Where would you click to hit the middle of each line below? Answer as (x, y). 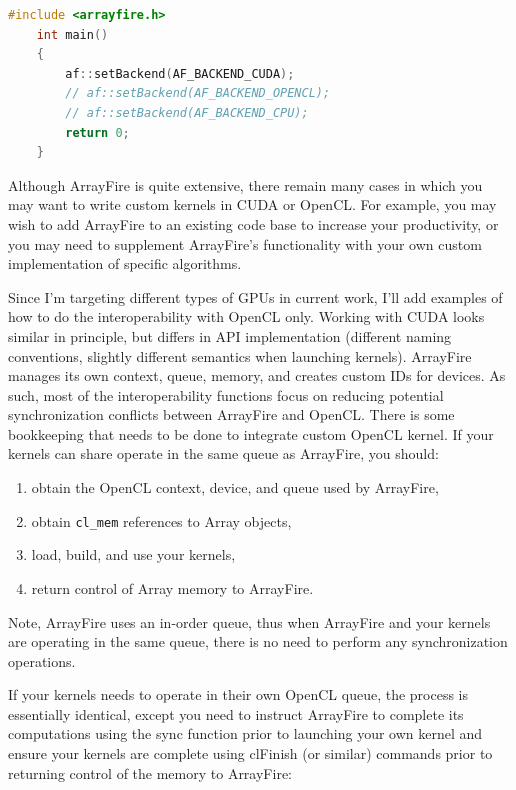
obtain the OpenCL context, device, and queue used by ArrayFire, (235, 487)
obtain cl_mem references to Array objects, (161, 520)
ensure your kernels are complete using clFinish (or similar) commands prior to (250, 753)
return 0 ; (97, 132)
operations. (42, 660)
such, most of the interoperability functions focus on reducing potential (226, 394)
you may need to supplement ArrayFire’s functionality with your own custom (245, 243)
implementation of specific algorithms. (125, 263)
